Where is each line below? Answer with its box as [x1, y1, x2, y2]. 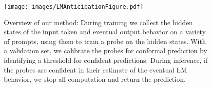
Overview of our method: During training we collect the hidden [4, 17, 193, 27]
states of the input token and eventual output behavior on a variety [4, 27, 206, 37]
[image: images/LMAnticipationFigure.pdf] [4, 3, 144, 10]
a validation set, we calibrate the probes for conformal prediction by [4, 45, 207, 56]
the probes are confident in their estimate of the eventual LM [4, 64, 187, 74]
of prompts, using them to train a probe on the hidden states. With [4, 36, 206, 46]
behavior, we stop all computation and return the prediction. [4, 74, 186, 84]
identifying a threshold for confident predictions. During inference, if [4, 55, 208, 65]
